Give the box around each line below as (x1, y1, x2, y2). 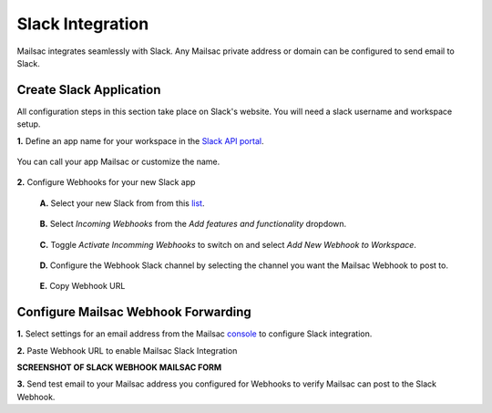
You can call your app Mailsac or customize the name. (16, 156, 220, 168)
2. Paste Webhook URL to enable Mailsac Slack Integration (16, 345, 238, 356)
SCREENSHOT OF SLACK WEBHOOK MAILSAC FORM (16, 362, 222, 373)
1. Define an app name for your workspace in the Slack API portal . (16, 135, 264, 146)
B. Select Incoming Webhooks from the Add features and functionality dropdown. (39, 219, 347, 230)
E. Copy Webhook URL (39, 281, 126, 292)
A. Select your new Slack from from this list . (39, 197, 205, 209)
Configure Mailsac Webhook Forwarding (16, 305, 252, 320)
